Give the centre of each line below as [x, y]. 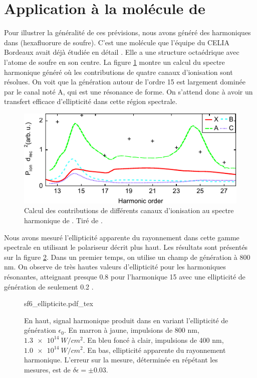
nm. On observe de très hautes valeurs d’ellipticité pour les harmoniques [115, 267]
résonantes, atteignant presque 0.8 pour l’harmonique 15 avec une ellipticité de [125, 276]
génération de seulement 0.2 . [49, 286]
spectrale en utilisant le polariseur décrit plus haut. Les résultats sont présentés [126, 247]
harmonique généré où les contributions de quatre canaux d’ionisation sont [118, 72]
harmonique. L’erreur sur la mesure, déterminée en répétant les [121, 360]
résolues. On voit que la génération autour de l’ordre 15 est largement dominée [125, 82]
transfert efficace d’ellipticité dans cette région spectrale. [91, 101]
